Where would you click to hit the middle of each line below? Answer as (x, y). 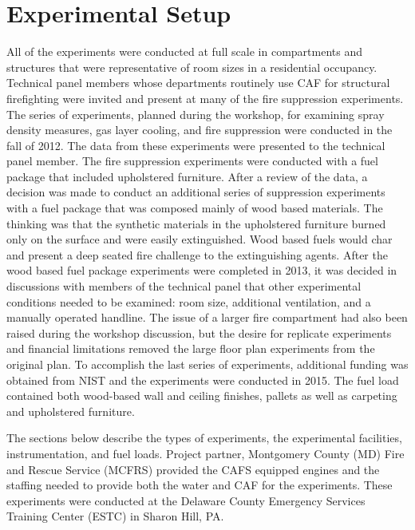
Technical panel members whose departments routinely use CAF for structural (198, 83)
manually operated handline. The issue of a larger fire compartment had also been (207, 317)
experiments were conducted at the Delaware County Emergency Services (186, 500)
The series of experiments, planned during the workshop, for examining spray (196, 114)
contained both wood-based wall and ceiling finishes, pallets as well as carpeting (202, 396)
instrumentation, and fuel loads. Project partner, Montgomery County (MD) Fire (206, 453)
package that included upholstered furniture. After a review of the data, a (187, 176)
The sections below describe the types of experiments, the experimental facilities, (204, 438)
